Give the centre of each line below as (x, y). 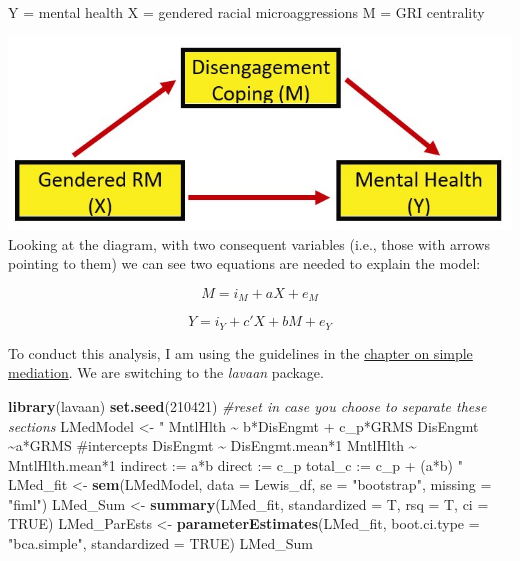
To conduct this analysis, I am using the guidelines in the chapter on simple (240, 352)
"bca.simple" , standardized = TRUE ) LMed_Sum (160, 543)
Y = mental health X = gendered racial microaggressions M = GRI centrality (246, 12)
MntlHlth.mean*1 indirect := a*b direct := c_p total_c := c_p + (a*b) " (235, 464)
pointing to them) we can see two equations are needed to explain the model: (244, 263)
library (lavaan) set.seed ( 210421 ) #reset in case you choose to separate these (247, 405)
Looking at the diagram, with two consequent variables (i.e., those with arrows (249, 243)
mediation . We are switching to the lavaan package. (166, 372)
